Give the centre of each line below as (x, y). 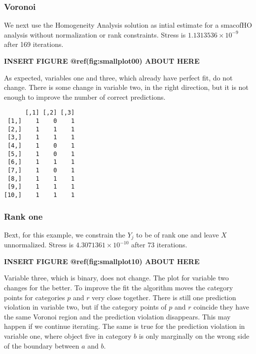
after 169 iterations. (34, 44)
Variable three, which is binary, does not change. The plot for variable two (116, 278)
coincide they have (221, 307)
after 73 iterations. (159, 245)
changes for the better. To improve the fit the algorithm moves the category (119, 288)
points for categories (35, 297)
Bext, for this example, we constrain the (65, 234)
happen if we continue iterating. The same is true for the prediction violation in (125, 326)
